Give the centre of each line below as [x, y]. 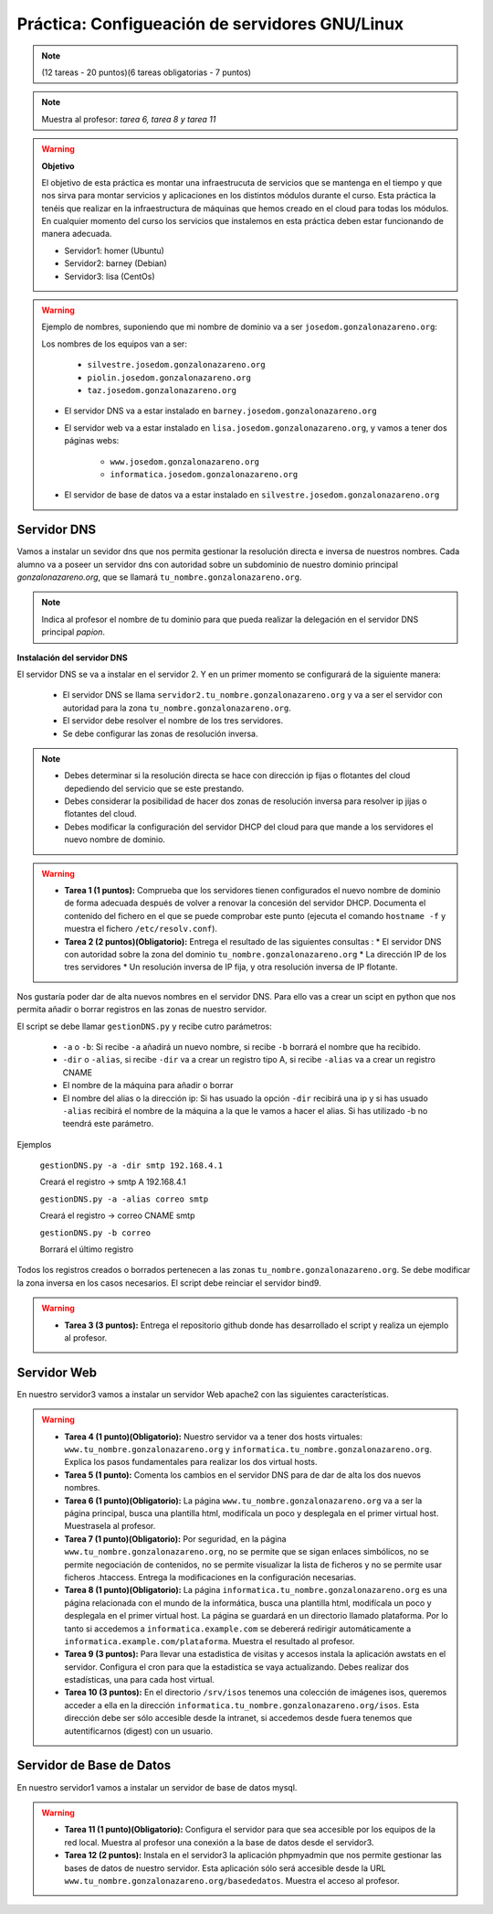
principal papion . [73, 632]
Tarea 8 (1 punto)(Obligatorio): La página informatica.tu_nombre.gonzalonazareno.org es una [256, 1590]
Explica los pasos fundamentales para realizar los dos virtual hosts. [191, 1462]
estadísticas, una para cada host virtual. [139, 1680]
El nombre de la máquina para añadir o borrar [148, 1085]
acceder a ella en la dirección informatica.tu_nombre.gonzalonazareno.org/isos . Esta [242, 1705]
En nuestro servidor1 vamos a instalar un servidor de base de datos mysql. [157, 1787]
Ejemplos [34, 1144]
